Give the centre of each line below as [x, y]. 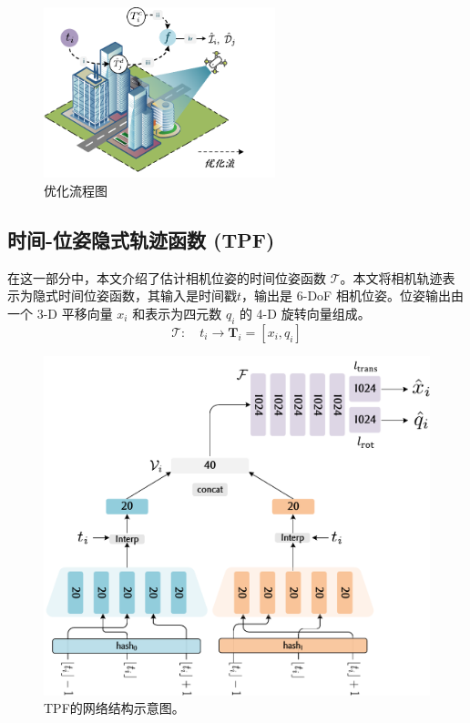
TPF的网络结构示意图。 [114, 708]
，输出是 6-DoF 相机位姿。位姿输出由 [352, 295]
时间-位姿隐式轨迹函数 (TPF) [141, 239]
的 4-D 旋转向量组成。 [305, 313]
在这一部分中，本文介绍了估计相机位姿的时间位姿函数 [167, 277]
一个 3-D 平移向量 [60, 313]
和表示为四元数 [177, 313]
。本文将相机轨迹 [391, 277]
